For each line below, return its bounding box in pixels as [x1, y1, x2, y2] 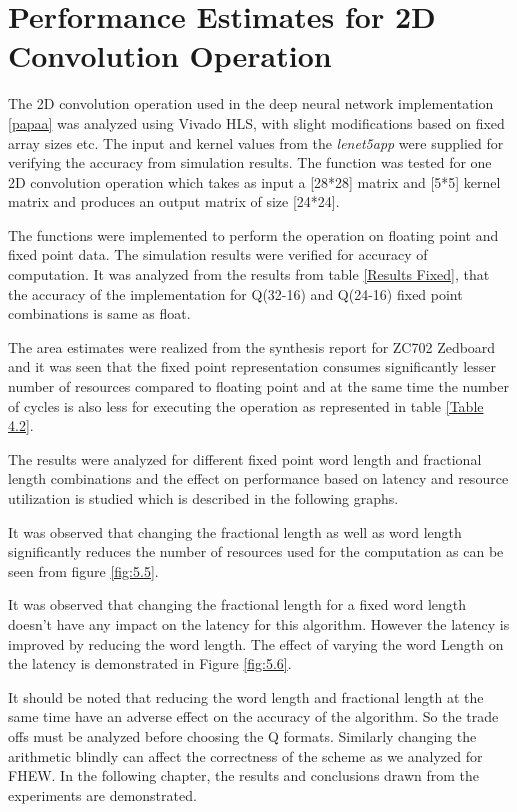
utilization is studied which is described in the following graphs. [8, 488, 399, 508]
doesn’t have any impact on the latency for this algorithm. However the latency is [8, 613, 510, 634]
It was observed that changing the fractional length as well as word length [8, 521, 462, 542]
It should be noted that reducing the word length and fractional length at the [8, 686, 484, 707]
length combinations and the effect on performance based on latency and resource [8, 468, 509, 489]
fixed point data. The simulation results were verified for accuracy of [8, 244, 428, 265]
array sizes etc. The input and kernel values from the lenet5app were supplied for [8, 132, 504, 153]
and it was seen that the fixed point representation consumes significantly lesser [8, 356, 496, 377]
